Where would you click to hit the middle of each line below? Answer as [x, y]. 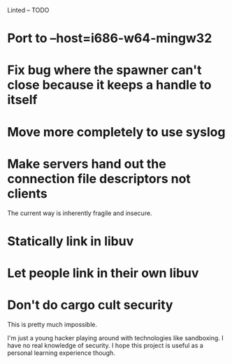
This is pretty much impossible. [52, 324]
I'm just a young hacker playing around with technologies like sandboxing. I [115, 337]
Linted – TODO [28, 10]
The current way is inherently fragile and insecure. [80, 213]
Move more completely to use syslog [116, 132]
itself [22, 100]
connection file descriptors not [99, 179]
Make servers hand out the [87, 164]
